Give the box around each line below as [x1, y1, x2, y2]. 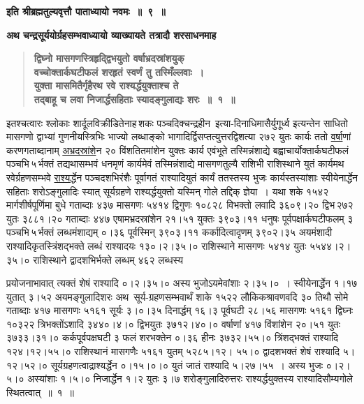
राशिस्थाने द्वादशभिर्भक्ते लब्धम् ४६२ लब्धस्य [33, 252, 184, 267]
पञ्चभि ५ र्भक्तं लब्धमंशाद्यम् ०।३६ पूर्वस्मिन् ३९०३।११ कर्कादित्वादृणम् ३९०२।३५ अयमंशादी [6, 225, 333, 239]
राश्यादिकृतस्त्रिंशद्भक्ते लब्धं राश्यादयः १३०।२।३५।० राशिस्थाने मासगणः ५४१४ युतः [6, 238, 307, 253]
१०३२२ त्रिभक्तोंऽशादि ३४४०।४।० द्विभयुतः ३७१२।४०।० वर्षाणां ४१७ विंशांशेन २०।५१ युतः [6, 316, 341, 331]
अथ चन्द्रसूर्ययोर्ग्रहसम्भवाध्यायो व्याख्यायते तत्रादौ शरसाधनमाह [6, 27, 217, 42]
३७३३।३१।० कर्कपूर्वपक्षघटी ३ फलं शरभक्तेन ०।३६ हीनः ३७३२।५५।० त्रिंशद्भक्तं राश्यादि [6, 330, 339, 345]
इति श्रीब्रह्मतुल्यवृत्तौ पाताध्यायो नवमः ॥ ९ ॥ [6, 4, 166, 18]
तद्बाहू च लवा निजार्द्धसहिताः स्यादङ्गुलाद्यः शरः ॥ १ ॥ [34, 91, 235, 106]
